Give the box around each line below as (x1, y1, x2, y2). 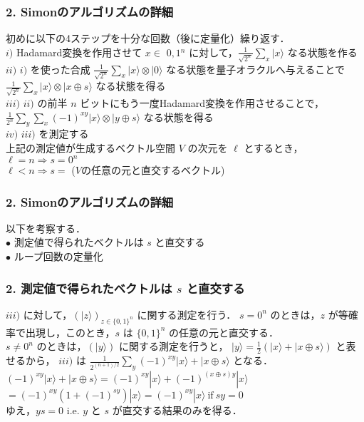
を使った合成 (30, 61, 90, 76)
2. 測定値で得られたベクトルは (6, 279, 172, 297)
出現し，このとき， (25, 324, 115, 339)
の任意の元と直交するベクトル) (80, 163, 225, 177)
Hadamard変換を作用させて (16, 44, 142, 59)
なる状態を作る (287, 44, 358, 59)
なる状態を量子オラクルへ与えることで (166, 61, 345, 76)
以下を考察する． (6, 220, 85, 235)
